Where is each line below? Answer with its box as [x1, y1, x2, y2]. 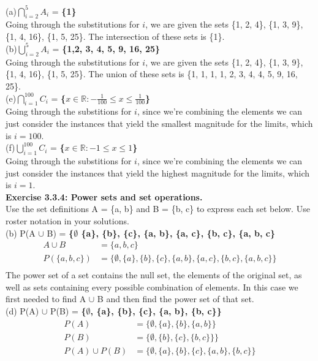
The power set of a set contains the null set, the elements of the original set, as [6, 268, 302, 281]
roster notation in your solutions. [6, 214, 129, 227]
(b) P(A [6, 226, 36, 239]
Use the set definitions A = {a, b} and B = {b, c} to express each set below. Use [6, 202, 310, 215]
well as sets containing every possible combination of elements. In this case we [6, 280, 298, 293]
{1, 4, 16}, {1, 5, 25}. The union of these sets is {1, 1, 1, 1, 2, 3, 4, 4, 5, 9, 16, [6, 67, 298, 80]
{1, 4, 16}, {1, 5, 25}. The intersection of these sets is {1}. [6, 29, 225, 42]
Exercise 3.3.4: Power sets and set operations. [6, 190, 203, 203]
